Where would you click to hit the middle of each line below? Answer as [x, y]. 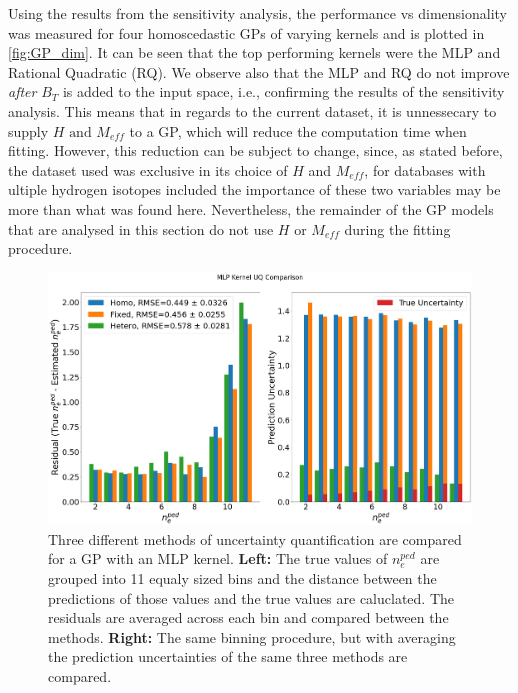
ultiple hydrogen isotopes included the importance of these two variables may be [254, 189]
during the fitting [397, 228]
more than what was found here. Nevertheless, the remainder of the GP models [251, 208]
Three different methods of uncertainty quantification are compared [255, 538]
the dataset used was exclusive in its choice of [148, 169]
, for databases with [425, 169]
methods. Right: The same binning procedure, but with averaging [252, 636]
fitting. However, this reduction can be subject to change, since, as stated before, [255, 150]
